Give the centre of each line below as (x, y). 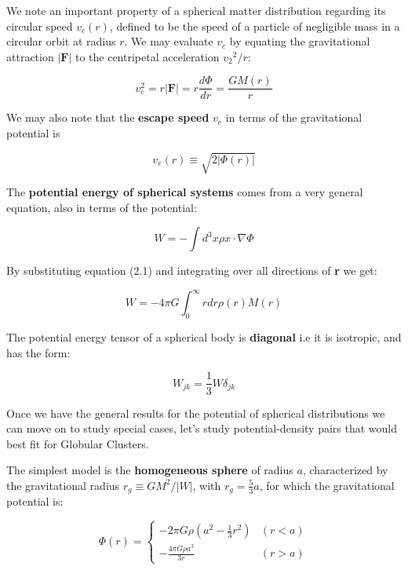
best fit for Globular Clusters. (78, 443)
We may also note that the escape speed (108, 117)
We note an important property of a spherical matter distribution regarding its (196, 10)
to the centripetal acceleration (147, 56)
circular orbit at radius (61, 41)
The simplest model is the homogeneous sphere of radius (150, 470)
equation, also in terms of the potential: (102, 207)
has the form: (38, 352)
